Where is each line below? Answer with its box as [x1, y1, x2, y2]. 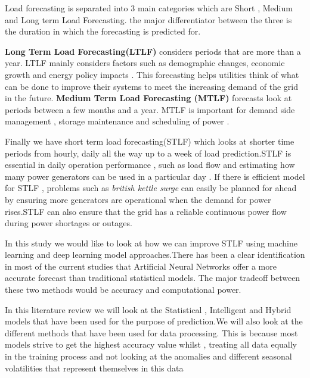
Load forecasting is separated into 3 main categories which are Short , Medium [5, 2, 293, 14]
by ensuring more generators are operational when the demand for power [5, 193, 271, 205]
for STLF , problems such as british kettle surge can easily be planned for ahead [5, 182, 297, 194]
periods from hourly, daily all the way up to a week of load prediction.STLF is [5, 146, 292, 159]
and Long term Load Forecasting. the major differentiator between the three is [5, 13, 292, 26]
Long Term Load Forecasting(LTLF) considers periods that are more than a [5, 45, 301, 57]
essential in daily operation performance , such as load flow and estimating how [5, 158, 295, 171]
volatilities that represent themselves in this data [5, 361, 184, 374]
